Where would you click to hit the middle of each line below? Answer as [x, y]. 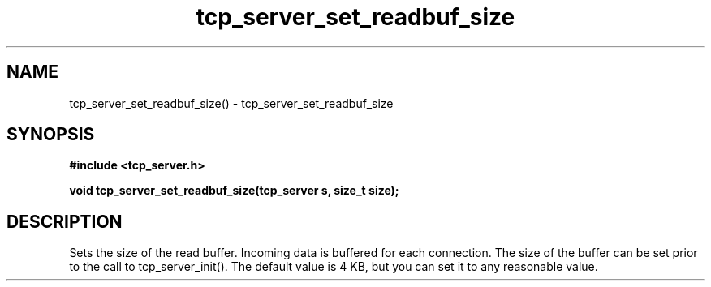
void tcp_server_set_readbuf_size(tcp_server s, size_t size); [234, 191]
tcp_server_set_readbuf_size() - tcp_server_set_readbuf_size [231, 103]
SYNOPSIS [51, 135]
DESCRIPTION [65, 221]
